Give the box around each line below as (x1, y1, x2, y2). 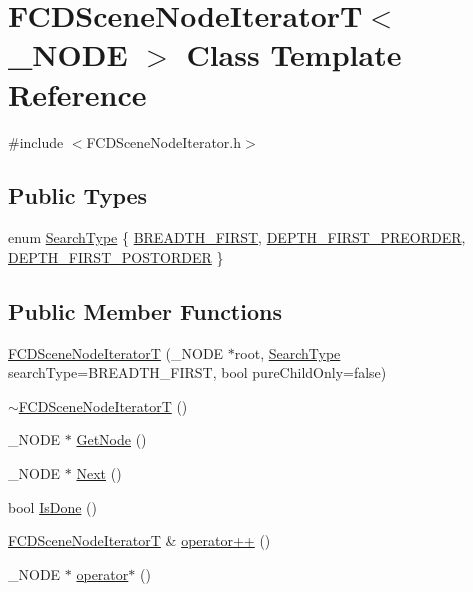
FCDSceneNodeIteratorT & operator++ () (8, 530, 271, 551)
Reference (8, 73, 147, 114)
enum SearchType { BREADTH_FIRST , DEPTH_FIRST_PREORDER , (8, 227, 466, 248)
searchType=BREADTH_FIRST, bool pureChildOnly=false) (8, 362, 387, 383)
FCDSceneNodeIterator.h (86, 131, 242, 152)
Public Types (8, 180, 148, 211)
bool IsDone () (8, 496, 97, 517)
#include (8, 131, 64, 152)
